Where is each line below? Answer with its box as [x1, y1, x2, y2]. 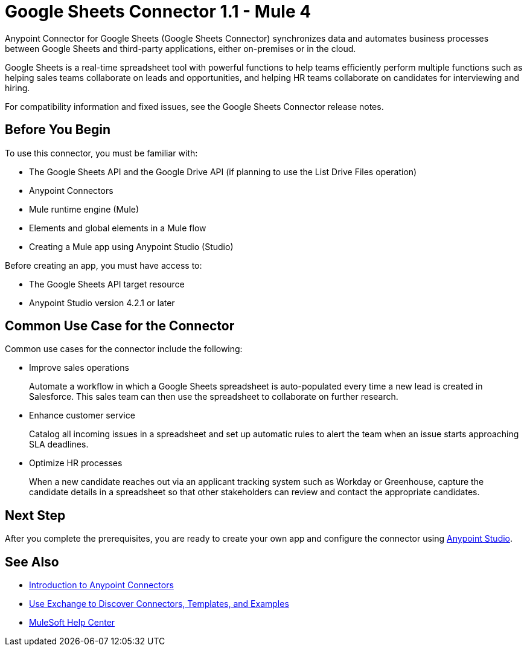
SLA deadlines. [29, 439, 89, 450]
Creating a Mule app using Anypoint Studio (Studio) [29, 241, 234, 252]
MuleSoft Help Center [29, 617, 115, 628]
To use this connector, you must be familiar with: [5, 147, 198, 158]
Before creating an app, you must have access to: [5, 260, 202, 271]
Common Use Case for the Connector [5, 318, 235, 334]
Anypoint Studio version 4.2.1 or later [29, 297, 175, 308]
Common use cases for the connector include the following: [5, 344, 243, 354]
